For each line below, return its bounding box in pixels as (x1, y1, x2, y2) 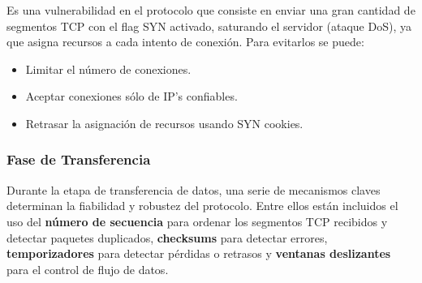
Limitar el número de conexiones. (25, 60, 192, 77)
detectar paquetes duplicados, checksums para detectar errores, (6, 229, 328, 246)
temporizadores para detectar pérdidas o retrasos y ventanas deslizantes (6, 245, 391, 262)
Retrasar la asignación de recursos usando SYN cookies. (25, 114, 304, 131)
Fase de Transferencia (6, 149, 151, 169)
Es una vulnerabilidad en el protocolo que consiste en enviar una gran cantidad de (6, 2, 416, 18)
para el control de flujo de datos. (6, 260, 169, 277)
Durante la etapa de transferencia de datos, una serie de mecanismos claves (6, 181, 381, 198)
